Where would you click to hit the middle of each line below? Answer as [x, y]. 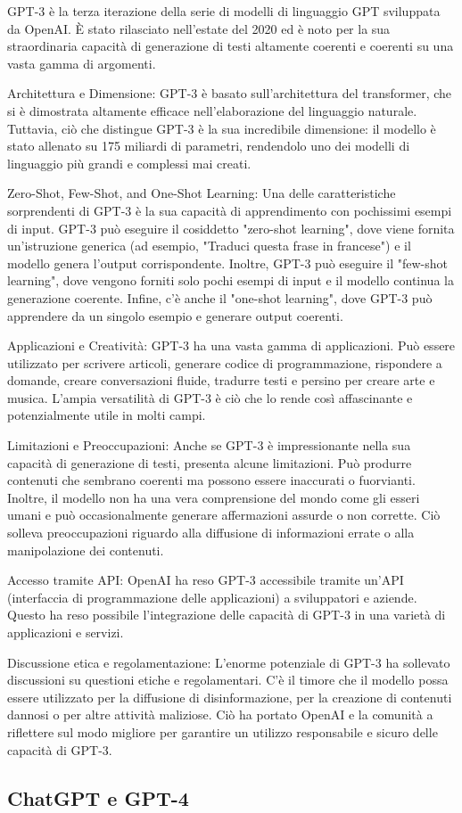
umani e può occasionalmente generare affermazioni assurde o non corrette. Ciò [224, 515]
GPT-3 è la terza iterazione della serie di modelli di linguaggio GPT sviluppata [224, 11]
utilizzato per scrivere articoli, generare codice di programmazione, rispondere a [225, 362]
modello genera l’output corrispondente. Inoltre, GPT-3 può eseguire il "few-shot [228, 263]
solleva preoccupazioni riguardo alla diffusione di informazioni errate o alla [211, 533]
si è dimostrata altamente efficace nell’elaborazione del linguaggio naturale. [212, 110]
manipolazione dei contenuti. [86, 550]
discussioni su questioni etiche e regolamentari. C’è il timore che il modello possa [228, 680]
